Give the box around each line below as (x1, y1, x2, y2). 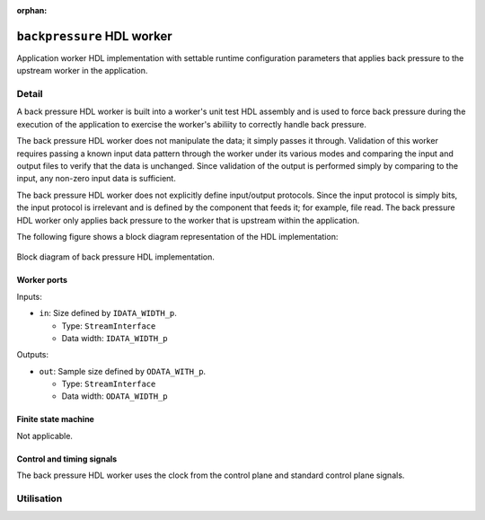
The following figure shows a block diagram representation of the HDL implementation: (16, 231, 339, 242)
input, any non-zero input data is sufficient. (16, 173, 177, 184)
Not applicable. (16, 430, 74, 441)
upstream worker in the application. (16, 66, 148, 76)
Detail (16, 88, 43, 101)
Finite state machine (16, 414, 94, 425)
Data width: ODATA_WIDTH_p (61, 391, 168, 401)
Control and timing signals (16, 454, 118, 464)
